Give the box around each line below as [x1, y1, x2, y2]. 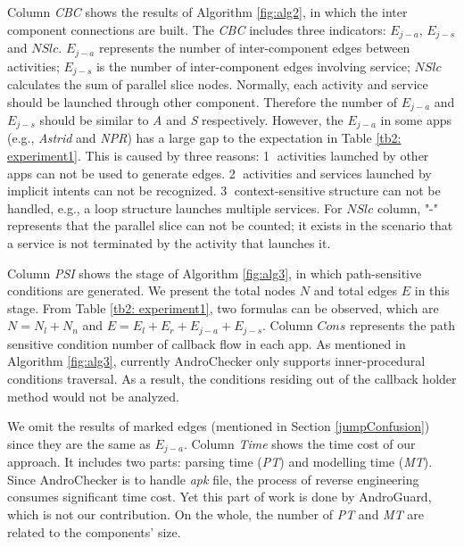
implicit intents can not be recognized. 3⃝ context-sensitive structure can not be [7, 181, 441, 200]
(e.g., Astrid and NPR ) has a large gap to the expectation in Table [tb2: [7, 128, 402, 147]
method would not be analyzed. [7, 386, 179, 405]
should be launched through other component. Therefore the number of [7, 92, 398, 111]
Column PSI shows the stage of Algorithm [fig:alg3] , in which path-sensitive [7, 263, 422, 282]
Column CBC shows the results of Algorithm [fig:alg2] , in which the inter [7, 3, 408, 21]
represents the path [349, 316, 456, 335]
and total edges [313, 281, 398, 300]
